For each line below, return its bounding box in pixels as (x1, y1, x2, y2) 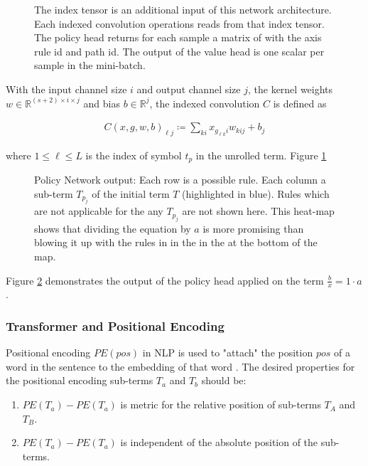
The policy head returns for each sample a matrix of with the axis (34, 30, 322, 45)
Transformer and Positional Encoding (6, 317, 224, 334)
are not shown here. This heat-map (182, 203, 335, 218)
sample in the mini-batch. (34, 58, 146, 73)
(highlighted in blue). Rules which (182, 186, 330, 201)
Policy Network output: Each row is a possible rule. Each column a (34, 172, 326, 187)
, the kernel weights (247, 81, 333, 96)
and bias (83, 95, 120, 110)
